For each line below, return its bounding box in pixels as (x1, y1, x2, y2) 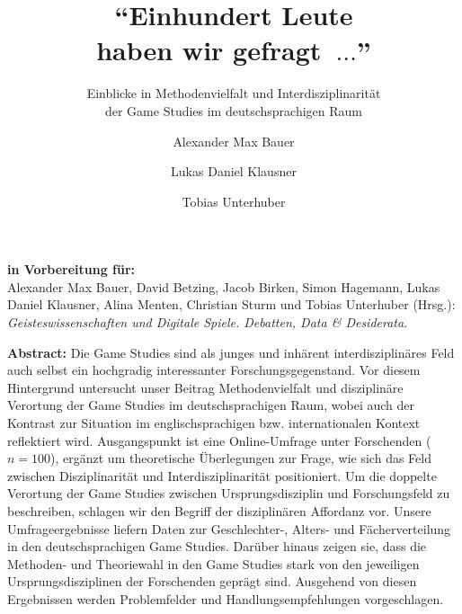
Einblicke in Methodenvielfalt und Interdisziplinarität (86, 84, 381, 102)
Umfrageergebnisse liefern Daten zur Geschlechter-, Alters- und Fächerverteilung (7, 519, 451, 538)
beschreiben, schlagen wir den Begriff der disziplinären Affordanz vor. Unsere (7, 502, 431, 520)
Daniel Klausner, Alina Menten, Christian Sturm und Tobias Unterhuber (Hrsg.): (7, 295, 456, 314)
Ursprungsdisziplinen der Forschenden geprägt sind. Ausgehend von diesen (7, 572, 417, 591)
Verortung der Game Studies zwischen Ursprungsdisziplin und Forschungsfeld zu (7, 484, 450, 503)
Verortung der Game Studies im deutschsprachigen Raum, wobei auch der (7, 396, 414, 414)
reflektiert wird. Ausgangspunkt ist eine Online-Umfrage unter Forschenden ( (7, 431, 431, 449)
